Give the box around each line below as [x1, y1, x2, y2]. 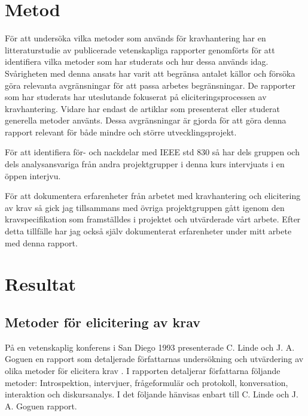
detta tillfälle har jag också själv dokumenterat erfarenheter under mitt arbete [5, 225, 292, 237]
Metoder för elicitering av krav [5, 312, 200, 331]
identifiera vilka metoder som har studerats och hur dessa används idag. [5, 55, 269, 68]
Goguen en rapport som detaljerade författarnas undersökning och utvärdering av [5, 352, 304, 365]
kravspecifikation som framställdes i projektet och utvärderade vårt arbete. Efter [5, 213, 301, 225]
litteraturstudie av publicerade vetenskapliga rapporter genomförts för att [5, 43, 275, 56]
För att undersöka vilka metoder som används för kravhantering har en [5, 32, 266, 44]
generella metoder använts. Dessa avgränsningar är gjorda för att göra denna [5, 114, 286, 126]
